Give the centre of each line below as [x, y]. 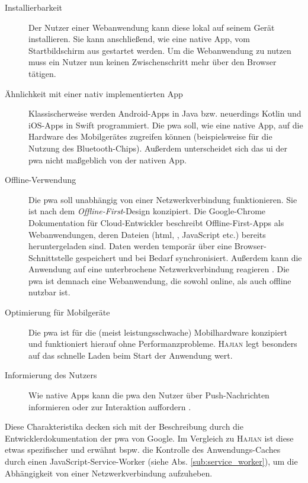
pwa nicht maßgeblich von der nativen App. [108, 160]
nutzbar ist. [49, 292]
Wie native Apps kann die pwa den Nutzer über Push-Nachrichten [149, 395]
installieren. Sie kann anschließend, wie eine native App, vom [139, 39]
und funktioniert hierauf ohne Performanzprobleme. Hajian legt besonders [163, 344]
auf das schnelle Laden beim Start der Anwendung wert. [131, 355]
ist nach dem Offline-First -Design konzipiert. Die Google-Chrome [147, 211]
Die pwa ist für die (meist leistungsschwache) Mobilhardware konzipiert [158, 332]
